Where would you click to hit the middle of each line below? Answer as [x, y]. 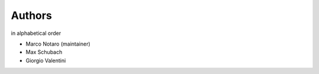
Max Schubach [44, 52]
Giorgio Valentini [46, 60]
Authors [32, 15]
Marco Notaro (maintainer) [58, 44]
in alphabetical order [36, 33]
